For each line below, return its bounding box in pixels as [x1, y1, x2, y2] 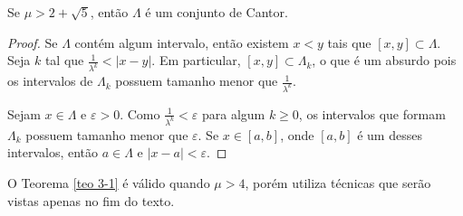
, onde [280, 125, 314, 144]
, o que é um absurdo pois [312, 51, 457, 70]
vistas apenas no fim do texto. [7, 191, 175, 210]
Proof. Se [7, 33, 58, 52]
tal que [44, 51, 84, 70]
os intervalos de [7, 71, 93, 90]
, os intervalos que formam [298, 104, 446, 123]
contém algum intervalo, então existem [74, 33, 289, 52]
